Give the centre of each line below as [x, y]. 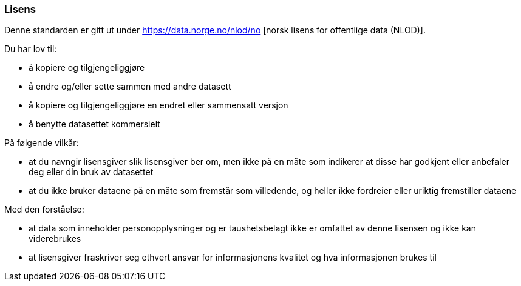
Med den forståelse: [44, 210]
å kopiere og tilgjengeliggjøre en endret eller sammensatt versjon [158, 105]
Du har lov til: [31, 49]
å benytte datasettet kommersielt [94, 124]
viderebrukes [55, 239]
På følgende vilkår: [42, 143]
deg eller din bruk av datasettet [91, 172]
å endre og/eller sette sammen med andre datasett [130, 87]
